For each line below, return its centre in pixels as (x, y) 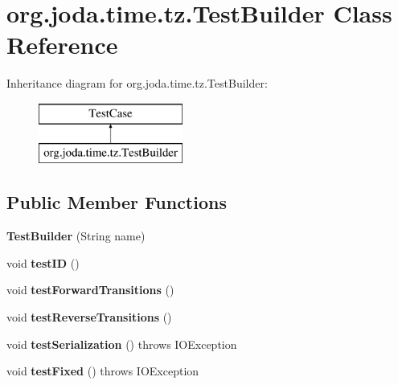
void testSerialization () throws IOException (122, 344)
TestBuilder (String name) (76, 236)
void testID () (43, 262)
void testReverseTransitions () (89, 317)
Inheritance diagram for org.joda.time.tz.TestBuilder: (137, 83)
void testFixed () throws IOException (103, 371)
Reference (62, 45)
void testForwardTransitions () (90, 290)
